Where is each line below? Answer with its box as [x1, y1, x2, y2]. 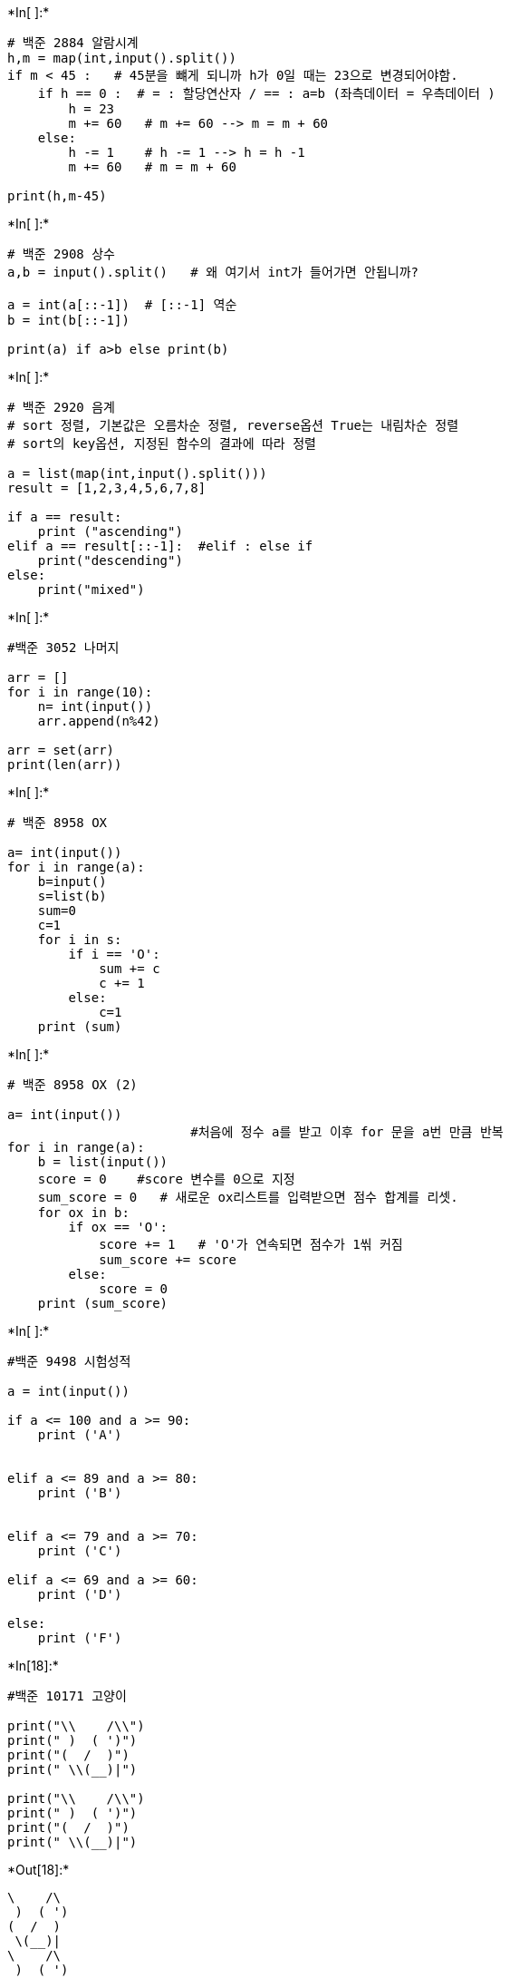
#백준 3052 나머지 [7, 640, 120, 655]
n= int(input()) [37, 699, 153, 714]
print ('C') [37, 1544, 122, 1558]
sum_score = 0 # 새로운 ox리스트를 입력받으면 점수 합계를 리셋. [37, 1190, 458, 1204]
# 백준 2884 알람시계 [7, 35, 139, 50]
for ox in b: [37, 1205, 130, 1220]
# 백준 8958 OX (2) [7, 1077, 138, 1092]
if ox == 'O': [68, 1220, 168, 1234]
